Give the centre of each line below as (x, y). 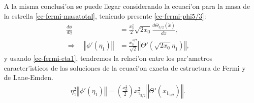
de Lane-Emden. (29, 77)
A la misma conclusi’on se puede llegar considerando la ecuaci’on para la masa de (127, 6)
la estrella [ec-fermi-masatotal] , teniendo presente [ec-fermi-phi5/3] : (105, 15)
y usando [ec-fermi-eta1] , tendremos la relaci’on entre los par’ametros (108, 58)
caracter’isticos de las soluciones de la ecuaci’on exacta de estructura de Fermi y (125, 67)
